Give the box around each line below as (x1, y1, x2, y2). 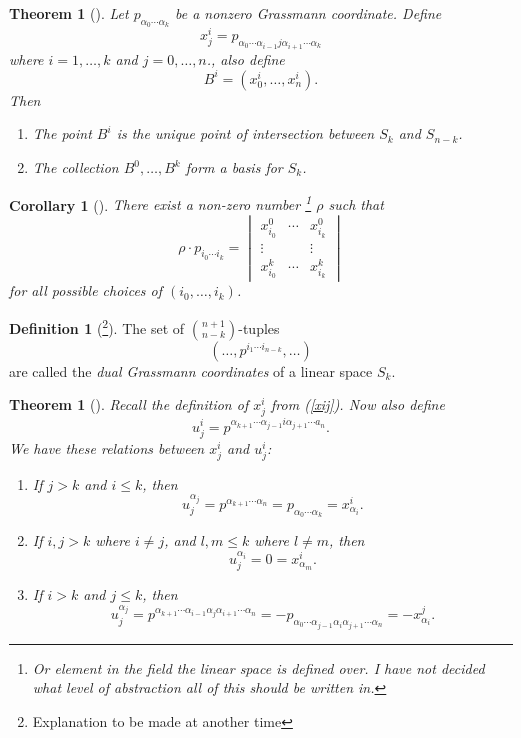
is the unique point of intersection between (116, 123, 375, 144)
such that (328, 194, 384, 215)
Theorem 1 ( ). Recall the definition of (9, 394, 249, 415)
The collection (32, 157, 119, 177)
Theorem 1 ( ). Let (9, 3, 129, 23)
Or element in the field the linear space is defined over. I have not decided (32, 657, 485, 678)
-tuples (238, 317, 280, 338)
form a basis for (185, 157, 283, 177)
